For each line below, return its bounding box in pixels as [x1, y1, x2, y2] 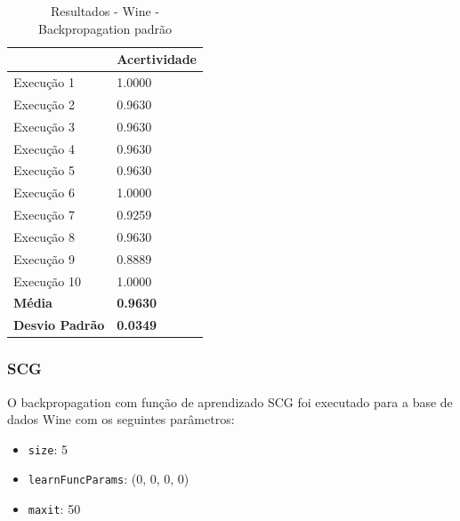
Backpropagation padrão [37, 19, 172, 37]
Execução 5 [13, 161, 76, 180]
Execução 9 [13, 249, 76, 268]
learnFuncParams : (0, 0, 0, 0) [28, 469, 190, 488]
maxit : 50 [28, 500, 81, 518]
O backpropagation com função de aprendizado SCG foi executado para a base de [7, 392, 453, 411]
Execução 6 [13, 183, 76, 202]
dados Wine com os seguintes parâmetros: [7, 410, 235, 429]
